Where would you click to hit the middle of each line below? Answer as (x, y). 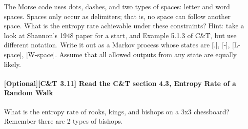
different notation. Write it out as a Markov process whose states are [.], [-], (117, 45)
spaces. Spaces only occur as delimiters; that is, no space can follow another (117, 16)
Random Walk (29, 93)
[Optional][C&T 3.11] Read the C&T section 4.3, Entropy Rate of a (120, 83)
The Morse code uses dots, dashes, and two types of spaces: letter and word (117, 6)
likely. (13, 64)
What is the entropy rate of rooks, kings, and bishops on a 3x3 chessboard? (117, 111)
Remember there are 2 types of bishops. (63, 121)
